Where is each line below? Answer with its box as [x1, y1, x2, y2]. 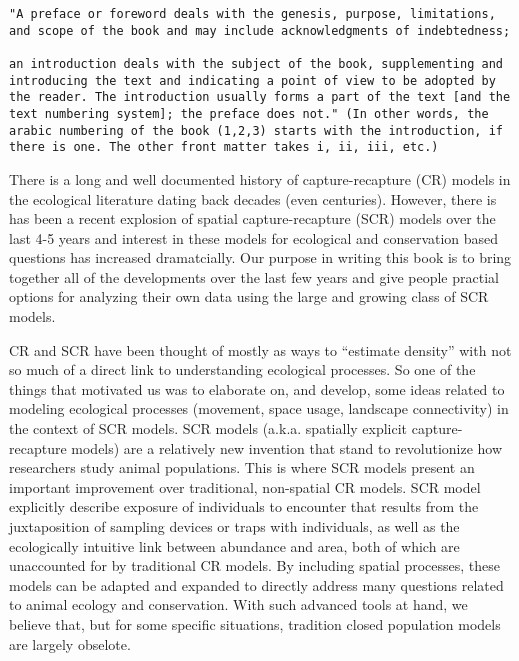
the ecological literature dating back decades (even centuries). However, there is [9, 188, 497, 209]
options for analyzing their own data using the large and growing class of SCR [9, 286, 489, 307]
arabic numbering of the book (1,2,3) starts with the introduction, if [9, 123, 503, 138]
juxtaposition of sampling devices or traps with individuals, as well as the [9, 516, 460, 536]
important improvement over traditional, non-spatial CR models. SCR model [9, 476, 481, 497]
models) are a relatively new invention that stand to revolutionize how [71, 437, 503, 458]
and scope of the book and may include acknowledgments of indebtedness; [9, 23, 511, 38]
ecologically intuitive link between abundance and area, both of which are [9, 535, 460, 556]
